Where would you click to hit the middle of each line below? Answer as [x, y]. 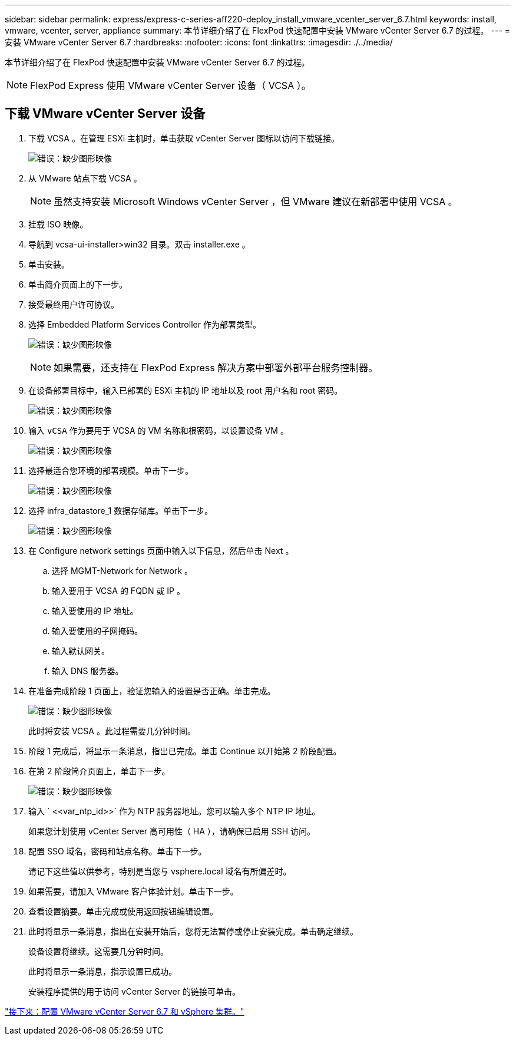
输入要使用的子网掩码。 [97, 630]
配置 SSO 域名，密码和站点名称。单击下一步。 [118, 851]
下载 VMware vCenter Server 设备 [105, 114]
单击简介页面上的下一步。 [78, 284]
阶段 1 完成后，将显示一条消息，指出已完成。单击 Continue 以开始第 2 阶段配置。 [185, 751]
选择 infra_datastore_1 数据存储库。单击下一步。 [121, 510]
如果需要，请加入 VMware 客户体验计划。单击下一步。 [133, 891]
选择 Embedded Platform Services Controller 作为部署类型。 [145, 324]
